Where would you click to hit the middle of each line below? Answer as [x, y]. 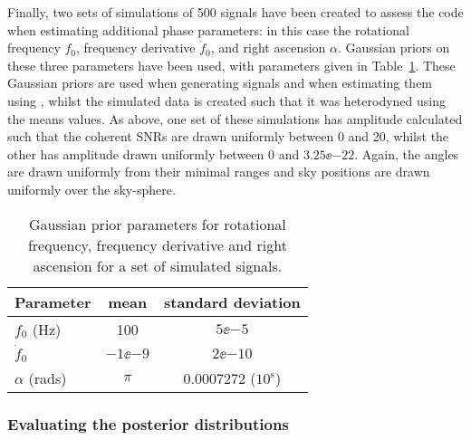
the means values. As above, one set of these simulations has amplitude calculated [235, 118]
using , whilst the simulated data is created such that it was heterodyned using [226, 100]
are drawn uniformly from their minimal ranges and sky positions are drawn [219, 172]
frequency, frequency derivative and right [157, 244]
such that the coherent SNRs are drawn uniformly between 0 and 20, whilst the [228, 136]
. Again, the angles [407, 153]
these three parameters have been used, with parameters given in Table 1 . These [231, 65]
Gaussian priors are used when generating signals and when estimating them [220, 83]
